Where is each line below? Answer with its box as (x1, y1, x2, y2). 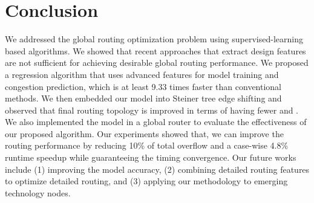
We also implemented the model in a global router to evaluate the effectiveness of (5, 115, 307, 128)
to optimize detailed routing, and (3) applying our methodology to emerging (5, 175, 288, 187)
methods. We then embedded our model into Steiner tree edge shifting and (5, 92, 282, 105)
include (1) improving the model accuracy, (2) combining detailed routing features (5, 163, 310, 175)
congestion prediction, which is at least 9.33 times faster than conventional (5, 80, 282, 92)
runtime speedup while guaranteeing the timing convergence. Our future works (5, 151, 296, 164)
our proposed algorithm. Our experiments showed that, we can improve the (5, 127, 284, 140)
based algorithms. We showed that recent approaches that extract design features (5, 44, 306, 57)
